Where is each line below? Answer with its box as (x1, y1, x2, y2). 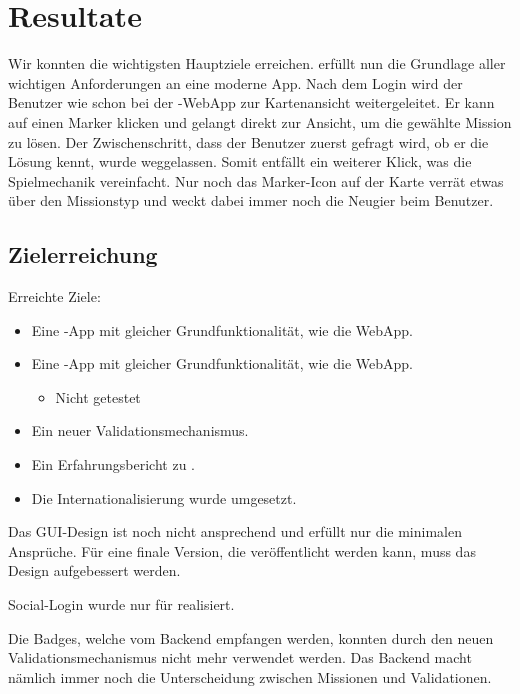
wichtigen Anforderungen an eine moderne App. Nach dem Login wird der (8, 72, 463, 93)
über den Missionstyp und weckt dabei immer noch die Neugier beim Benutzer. (8, 190, 494, 211)
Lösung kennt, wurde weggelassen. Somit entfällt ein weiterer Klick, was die (8, 151, 472, 172)
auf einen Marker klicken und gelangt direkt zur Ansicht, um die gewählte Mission (8, 111, 512, 132)
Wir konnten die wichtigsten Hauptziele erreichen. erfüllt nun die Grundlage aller (8, 53, 506, 74)
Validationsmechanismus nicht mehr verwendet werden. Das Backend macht (8, 647, 472, 668)
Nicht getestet (55, 386, 141, 407)
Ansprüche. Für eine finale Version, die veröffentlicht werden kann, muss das (8, 540, 476, 561)
